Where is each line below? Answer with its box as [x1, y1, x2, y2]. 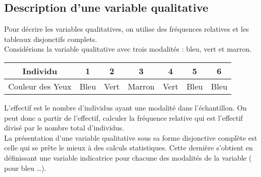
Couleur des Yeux [8, 80, 72, 92]
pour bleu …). [4, 162, 47, 173]
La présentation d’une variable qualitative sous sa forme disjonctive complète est [4, 132, 257, 143]
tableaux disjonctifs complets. [4, 33, 97, 44]
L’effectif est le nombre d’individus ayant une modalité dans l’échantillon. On [4, 102, 247, 113]
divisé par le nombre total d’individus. [4, 122, 124, 133]
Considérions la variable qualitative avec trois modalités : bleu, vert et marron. [4, 43, 252, 54]
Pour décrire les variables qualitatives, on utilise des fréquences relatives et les [4, 24, 249, 34]
